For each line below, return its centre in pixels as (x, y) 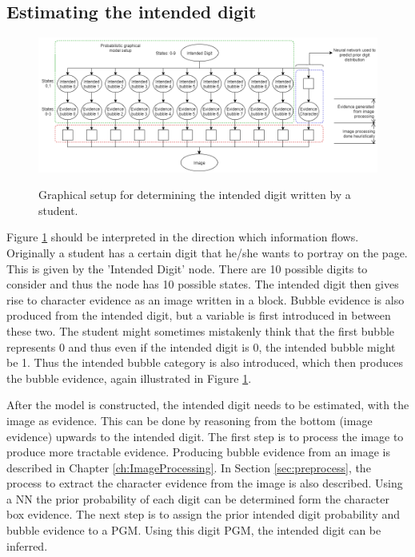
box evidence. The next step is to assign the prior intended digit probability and (204, 514)
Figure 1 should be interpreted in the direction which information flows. (183, 237)
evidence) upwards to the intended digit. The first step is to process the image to (205, 436)
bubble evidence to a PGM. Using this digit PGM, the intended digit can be (194, 530)
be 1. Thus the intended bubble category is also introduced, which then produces (205, 362)
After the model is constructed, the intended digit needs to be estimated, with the (208, 405)
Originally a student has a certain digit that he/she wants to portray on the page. (207, 252)
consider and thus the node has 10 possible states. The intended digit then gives (203, 284)
